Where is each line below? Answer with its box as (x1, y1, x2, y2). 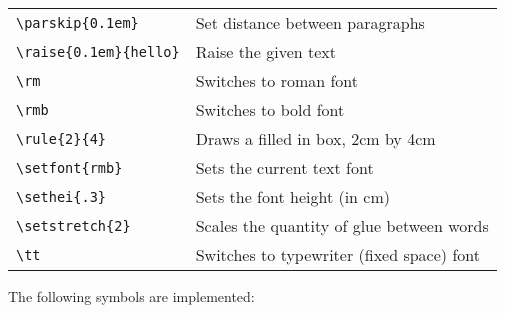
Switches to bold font (195, 98, 345, 121)
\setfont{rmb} (16, 159, 123, 176)
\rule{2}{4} (16, 130, 107, 147)
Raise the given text (195, 40, 336, 63)
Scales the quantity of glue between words (195, 214, 489, 237)
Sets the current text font (195, 156, 374, 179)
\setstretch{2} (16, 217, 131, 234)
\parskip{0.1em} (16, 14, 139, 31)
